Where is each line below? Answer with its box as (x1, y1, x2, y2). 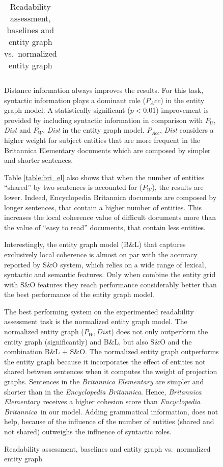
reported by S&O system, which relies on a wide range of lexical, (4, 259, 206, 269)
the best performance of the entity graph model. (4, 289, 154, 300)
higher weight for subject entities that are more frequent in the (4, 134, 200, 145)
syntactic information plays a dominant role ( (4, 94, 146, 105)
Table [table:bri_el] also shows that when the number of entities (4, 171, 205, 182)
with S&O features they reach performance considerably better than (4, 279, 217, 289)
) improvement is (156, 105, 209, 115)
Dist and (4, 125, 31, 135)
